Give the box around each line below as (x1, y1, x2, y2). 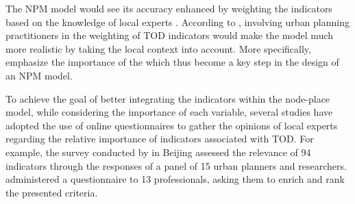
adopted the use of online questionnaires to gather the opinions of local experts (5, 118, 338, 132)
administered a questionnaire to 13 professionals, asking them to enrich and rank (5, 172, 345, 186)
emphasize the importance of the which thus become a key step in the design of (5, 55, 339, 69)
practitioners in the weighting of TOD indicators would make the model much (5, 28, 334, 42)
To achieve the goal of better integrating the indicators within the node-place (5, 91, 330, 105)
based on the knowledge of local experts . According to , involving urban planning (5, 14, 350, 29)
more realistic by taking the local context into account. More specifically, (5, 41, 311, 55)
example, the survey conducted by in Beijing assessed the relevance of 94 (5, 144, 311, 159)
